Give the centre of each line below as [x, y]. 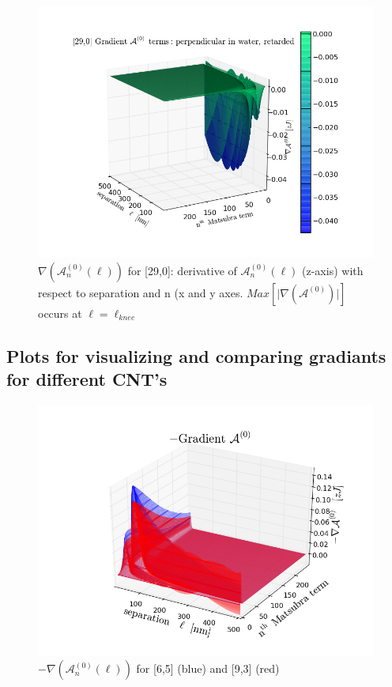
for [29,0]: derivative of [182, 270]
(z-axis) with [333, 270]
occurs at [60, 313]
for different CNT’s [87, 378]
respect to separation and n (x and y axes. [141, 292]
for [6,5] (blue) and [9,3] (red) [208, 668]
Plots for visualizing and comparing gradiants [196, 355]
